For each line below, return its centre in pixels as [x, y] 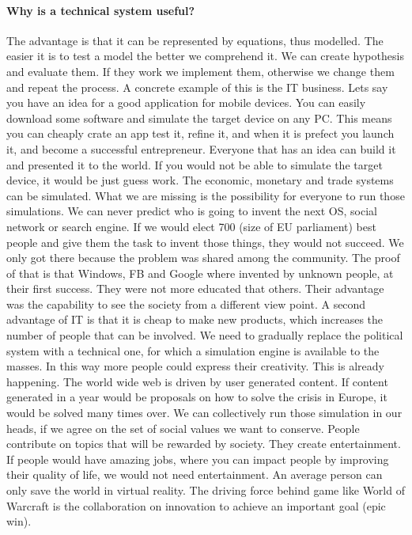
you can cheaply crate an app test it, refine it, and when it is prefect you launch [200, 133]
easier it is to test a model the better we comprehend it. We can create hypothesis [205, 56]
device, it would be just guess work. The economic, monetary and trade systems [200, 180]
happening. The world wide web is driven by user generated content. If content [197, 381]
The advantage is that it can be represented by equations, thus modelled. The [195, 40]
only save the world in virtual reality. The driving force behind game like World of [206, 490]
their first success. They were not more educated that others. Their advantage [195, 288]
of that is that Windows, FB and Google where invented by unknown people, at [200, 273]
